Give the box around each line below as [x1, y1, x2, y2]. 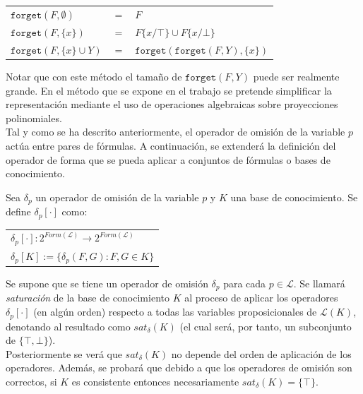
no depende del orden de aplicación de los [171, 346, 352, 361]
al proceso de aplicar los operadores [184, 290, 338, 305]
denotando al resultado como [6, 318, 131, 333]
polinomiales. [6, 110, 62, 125]
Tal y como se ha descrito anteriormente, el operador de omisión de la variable [6, 124, 345, 139]
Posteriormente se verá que [6, 346, 122, 361]
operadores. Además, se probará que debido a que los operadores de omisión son [6, 360, 352, 375]
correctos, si [6, 374, 57, 388]
